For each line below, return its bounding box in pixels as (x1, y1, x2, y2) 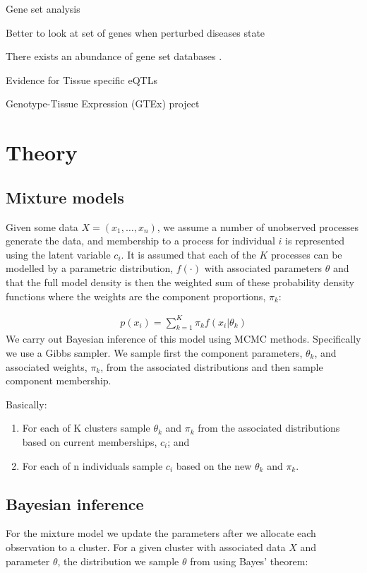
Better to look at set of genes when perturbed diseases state (6, 25, 265, 40)
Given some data (6, 219, 78, 234)
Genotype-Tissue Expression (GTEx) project (6, 96, 200, 111)
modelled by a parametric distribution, (6, 261, 174, 276)
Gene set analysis (6, 1, 80, 16)
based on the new (176, 458, 252, 473)
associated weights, (6, 359, 88, 374)
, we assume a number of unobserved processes (157, 219, 359, 234)
